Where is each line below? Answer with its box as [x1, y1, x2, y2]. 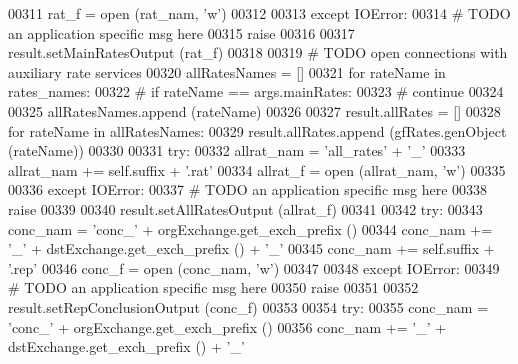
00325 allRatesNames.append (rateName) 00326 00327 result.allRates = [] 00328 [8, 100, 501, 121]
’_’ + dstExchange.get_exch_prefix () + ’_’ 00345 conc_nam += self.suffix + [8, 238, 495, 259]
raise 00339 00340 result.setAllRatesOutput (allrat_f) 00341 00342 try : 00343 [8, 198, 483, 219]
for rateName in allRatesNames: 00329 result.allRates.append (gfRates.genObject [8, 120, 507, 141]
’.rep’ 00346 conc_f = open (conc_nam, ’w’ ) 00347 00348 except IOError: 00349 [8, 257, 500, 278]
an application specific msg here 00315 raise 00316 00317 [8, 22, 355, 43]
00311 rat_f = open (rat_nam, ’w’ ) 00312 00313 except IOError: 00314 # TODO [8, 3, 511, 23]
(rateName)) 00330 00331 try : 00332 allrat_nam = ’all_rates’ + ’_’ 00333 [8, 140, 466, 161]
